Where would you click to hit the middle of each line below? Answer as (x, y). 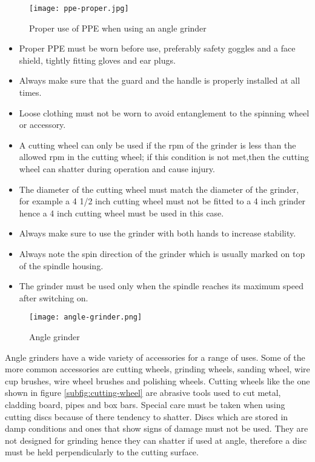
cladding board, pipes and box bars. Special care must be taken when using (145, 404)
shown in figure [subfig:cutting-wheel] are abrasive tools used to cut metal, (143, 393)
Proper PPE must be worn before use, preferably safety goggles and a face (157, 48)
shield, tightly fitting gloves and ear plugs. (97, 60)
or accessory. (42, 125)
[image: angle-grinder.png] (86, 317)
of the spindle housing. (61, 265)
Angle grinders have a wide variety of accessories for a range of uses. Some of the (155, 357)
